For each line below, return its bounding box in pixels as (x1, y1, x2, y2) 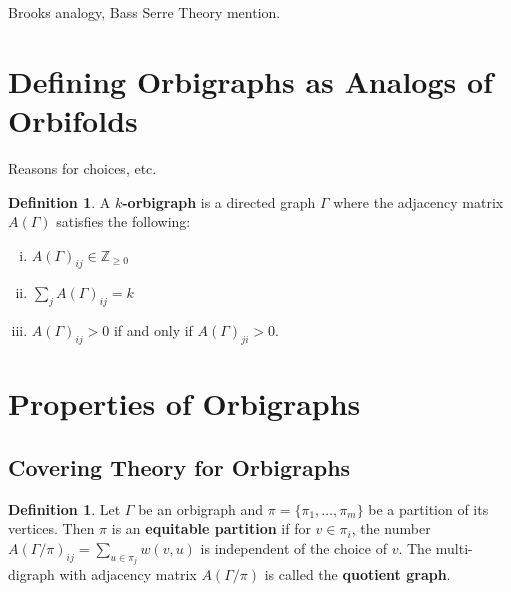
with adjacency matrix (59, 564, 197, 585)
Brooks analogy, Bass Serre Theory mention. (8, 2, 281, 22)
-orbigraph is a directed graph (122, 191, 316, 212)
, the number (351, 518, 431, 539)
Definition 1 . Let (8, 498, 121, 519)
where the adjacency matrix (333, 191, 504, 212)
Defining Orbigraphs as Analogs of (8, 60, 493, 101)
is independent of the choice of (200, 537, 387, 558)
